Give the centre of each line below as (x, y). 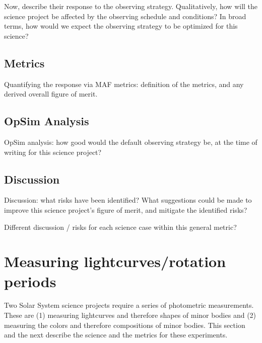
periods (30, 281)
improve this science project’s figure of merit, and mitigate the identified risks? (126, 209)
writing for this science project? (53, 152)
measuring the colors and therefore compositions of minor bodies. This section (125, 325)
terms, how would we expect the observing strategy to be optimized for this (121, 26)
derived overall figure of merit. (51, 94)
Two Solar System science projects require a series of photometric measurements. (129, 305)
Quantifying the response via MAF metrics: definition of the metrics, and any (124, 84)
